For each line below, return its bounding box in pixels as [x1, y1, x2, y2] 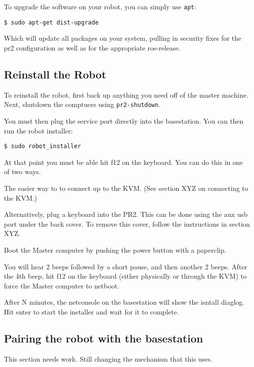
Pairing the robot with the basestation [4, 330, 203, 345]
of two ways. [4, 166, 41, 177]
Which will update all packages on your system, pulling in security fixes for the [4, 33, 242, 43]
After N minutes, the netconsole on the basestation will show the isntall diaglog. [4, 297, 245, 307]
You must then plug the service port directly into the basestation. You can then [4, 115, 244, 126]
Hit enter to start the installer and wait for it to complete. [4, 306, 179, 316]
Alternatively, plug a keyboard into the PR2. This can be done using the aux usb [4, 209, 248, 219]
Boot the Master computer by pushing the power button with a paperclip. [4, 244, 227, 255]
